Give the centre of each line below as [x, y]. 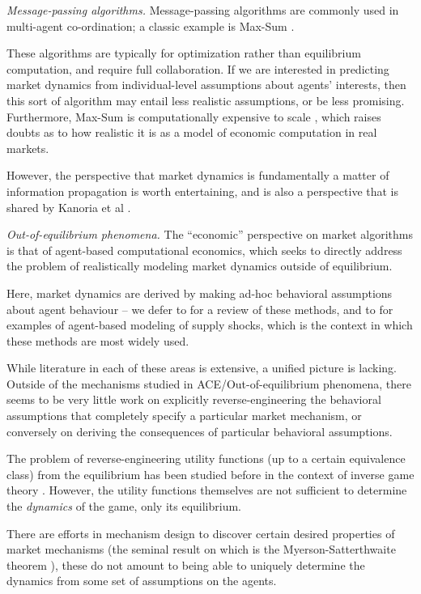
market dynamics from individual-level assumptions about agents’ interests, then [206, 85]
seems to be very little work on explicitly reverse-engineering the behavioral [194, 399]
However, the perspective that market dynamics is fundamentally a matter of [198, 175]
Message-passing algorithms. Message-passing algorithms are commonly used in [203, 10]
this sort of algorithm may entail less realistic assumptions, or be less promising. [206, 100]
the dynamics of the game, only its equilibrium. [124, 506]
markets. [28, 148]
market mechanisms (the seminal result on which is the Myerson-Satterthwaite [201, 549]
